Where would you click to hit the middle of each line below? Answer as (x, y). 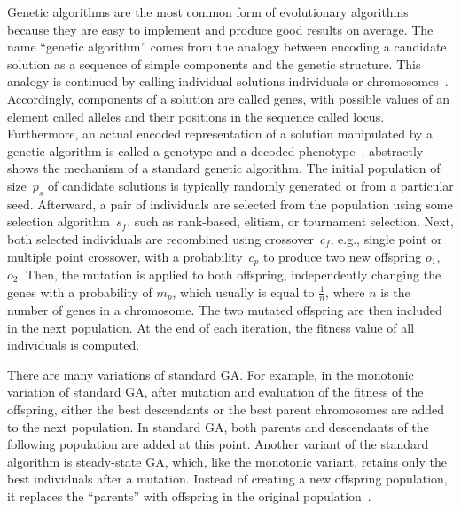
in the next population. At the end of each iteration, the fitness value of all (211, 327)
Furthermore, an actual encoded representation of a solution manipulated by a (220, 134)
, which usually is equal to (243, 291)
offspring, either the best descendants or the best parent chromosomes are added (226, 409)
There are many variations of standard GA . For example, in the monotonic (211, 374)
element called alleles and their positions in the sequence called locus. (196, 116)
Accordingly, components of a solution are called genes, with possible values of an (229, 98)
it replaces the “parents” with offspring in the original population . (189, 495)
